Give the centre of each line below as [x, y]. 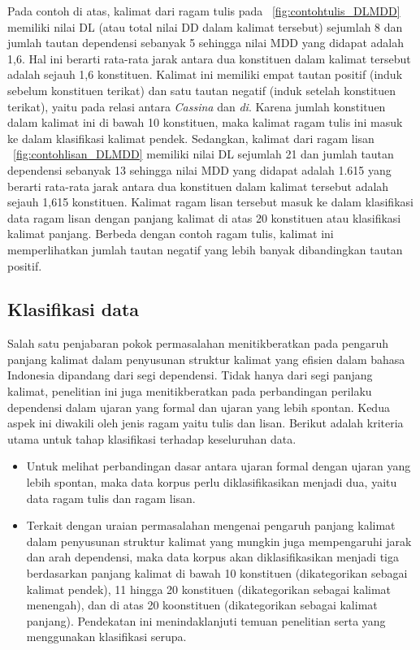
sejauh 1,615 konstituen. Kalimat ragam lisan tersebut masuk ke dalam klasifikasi [210, 202]
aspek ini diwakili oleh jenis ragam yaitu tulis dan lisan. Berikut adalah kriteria [206, 423]
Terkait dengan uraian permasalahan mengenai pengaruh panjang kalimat [211, 525]
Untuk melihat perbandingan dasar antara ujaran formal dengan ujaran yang [219, 466]
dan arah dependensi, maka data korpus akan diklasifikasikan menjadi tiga [212, 557]
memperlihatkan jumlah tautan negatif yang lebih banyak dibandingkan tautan [205, 249]
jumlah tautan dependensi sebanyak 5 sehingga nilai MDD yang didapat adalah [206, 43]
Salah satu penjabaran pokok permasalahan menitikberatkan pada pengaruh [198, 343]
